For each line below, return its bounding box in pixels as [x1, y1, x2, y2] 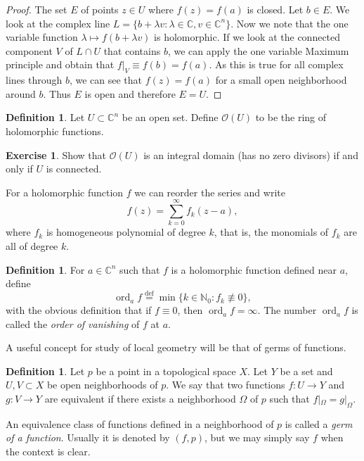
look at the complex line [6, 15, 110, 30]
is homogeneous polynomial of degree [46, 225, 206, 239]
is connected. [46, 161, 102, 176]
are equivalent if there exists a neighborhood [44, 391, 236, 406]
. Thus [43, 86, 71, 101]
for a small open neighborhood [215, 72, 347, 87]
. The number [257, 303, 317, 317]
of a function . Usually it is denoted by [6, 430, 170, 445]
